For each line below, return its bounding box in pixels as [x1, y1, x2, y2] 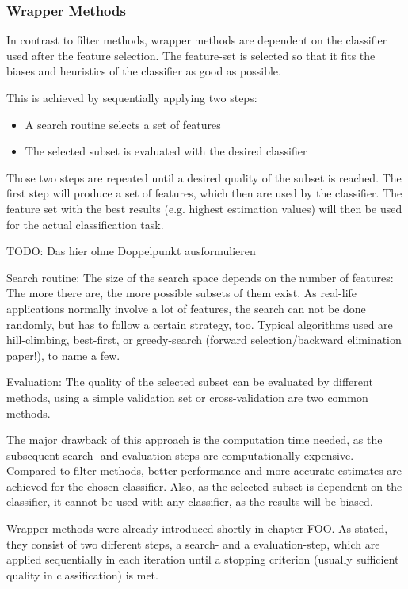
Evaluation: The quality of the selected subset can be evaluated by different [6, 373, 373, 390]
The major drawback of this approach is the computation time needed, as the [6, 431, 383, 448]
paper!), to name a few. [6, 346, 120, 363]
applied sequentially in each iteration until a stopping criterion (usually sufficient [6, 551, 399, 568]
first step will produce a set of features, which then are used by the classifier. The [6, 185, 402, 201]
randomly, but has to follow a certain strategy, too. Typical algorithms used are [6, 316, 393, 332]
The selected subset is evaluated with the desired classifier [25, 143, 307, 159]
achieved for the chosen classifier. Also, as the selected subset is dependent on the [6, 477, 402, 494]
